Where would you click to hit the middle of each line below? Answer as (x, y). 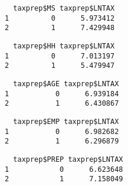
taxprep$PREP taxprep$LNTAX (68, 159)
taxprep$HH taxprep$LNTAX (64, 46)
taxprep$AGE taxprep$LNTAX (66, 84)
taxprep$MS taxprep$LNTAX (64, 8)
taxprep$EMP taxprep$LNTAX (66, 121)
